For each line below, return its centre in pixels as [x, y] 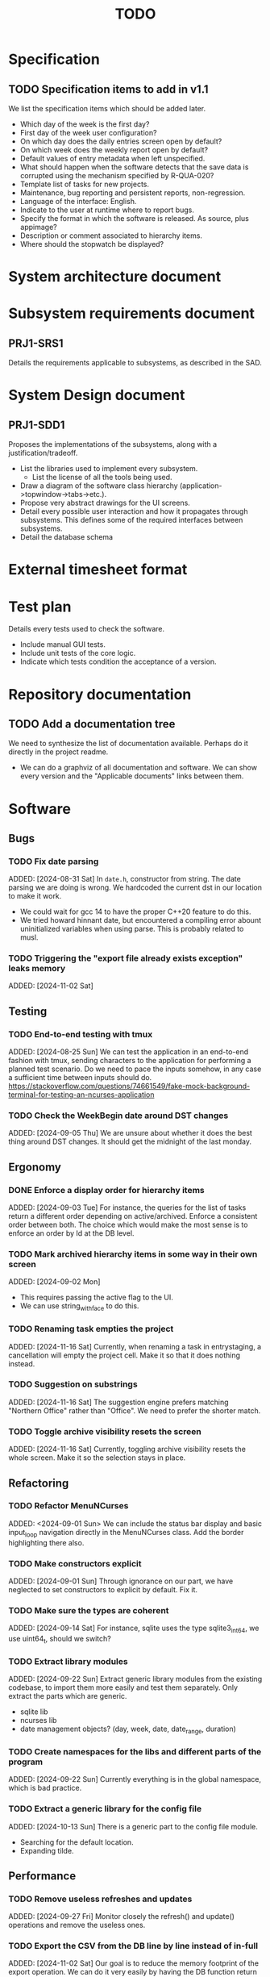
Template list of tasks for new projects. [85, 184]
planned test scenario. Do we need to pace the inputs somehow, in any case [135, 1069]
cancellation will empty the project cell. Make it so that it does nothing [124, 1355]
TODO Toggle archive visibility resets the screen [105, 1431]
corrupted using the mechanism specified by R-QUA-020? [117, 175]
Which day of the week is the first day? [85, 124]
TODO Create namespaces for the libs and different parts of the [135, 1751]
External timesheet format [98, 570]
